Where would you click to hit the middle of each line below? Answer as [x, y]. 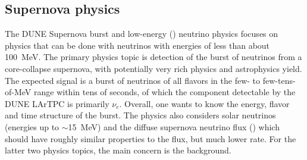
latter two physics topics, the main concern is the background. [118, 150]
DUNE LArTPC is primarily [57, 103]
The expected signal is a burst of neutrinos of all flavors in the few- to [133, 80]
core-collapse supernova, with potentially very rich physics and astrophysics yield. [153, 68]
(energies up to [32, 126]
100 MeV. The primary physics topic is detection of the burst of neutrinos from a [153, 57]
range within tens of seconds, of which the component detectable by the [165, 92]
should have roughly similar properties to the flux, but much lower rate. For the [151, 138]
